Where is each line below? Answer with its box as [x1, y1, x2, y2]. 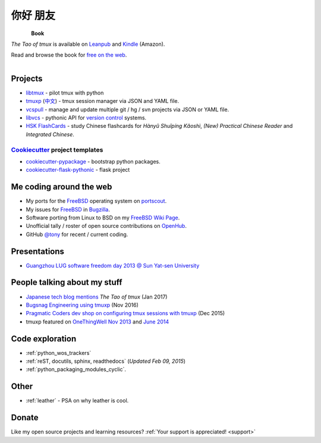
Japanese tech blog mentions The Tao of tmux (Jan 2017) [26, 293, 168, 300]
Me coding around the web [11, 182, 112, 192]
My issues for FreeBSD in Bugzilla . [26, 206, 110, 213]
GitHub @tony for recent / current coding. [26, 231, 128, 238]
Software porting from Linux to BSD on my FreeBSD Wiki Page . [26, 214, 180, 221]
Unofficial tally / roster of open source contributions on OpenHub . [26, 222, 187, 230]
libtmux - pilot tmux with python [26, 89, 104, 96]
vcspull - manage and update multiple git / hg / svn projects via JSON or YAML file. [26, 106, 229, 113]
